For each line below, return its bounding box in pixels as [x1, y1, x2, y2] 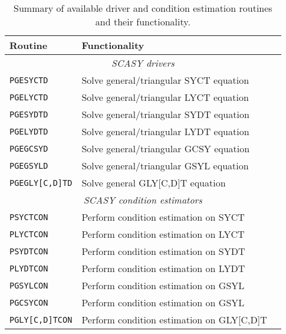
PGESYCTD [9, 75, 48, 85]
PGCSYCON [9, 297, 48, 307]
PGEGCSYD [9, 143, 48, 153]
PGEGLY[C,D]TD [9, 178, 73, 188]
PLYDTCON [9, 263, 48, 273]
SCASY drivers [111, 56, 175, 70]
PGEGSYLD [9, 161, 48, 171]
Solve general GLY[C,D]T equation [81, 176, 226, 189]
